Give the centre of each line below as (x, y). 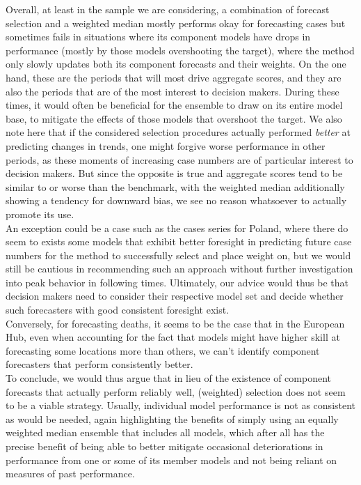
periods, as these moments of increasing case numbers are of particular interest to (179, 159)
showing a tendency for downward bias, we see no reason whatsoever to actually (176, 200)
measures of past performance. (70, 474)
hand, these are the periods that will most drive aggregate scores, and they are (174, 77)
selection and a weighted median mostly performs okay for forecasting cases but (176, 23)
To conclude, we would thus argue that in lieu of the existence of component (169, 378)
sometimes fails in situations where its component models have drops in (158, 37)
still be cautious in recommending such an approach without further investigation (179, 269)
